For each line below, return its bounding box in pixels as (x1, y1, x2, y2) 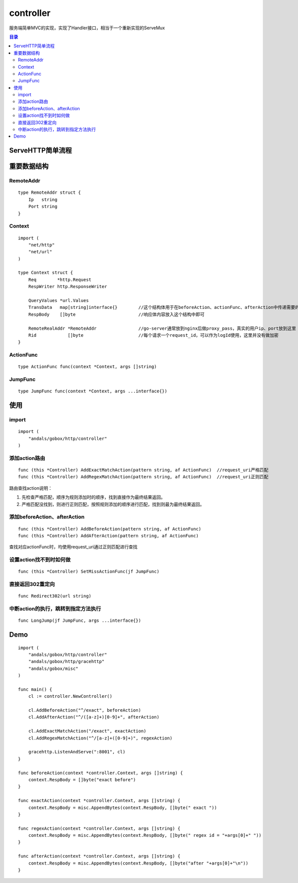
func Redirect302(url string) (18, 593, 92, 599)
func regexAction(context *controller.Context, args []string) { (18, 825, 181, 831)
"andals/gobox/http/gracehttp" (28, 659, 105, 664)
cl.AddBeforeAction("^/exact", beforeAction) (28, 708, 142, 713)
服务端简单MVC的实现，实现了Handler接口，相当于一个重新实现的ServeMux (9, 25, 165, 31)
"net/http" (28, 242, 55, 248)
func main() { (18, 686, 52, 692)
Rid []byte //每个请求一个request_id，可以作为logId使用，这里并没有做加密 (28, 332, 279, 338)
